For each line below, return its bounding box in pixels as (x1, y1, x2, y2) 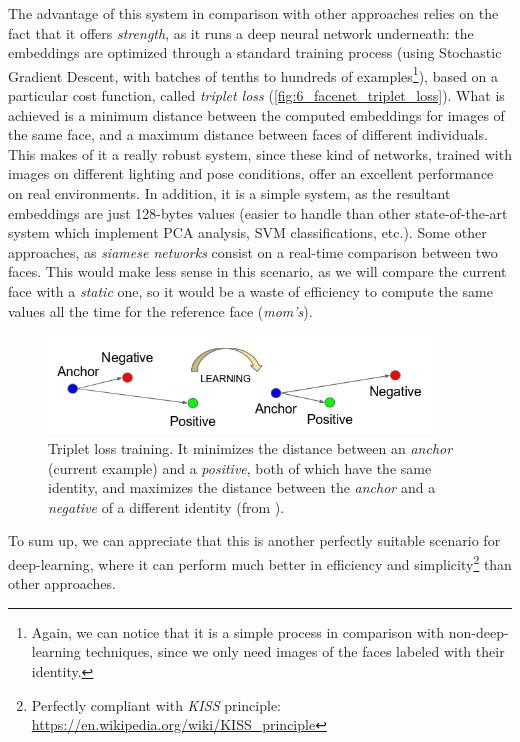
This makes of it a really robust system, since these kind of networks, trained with (8, 143, 512, 164)
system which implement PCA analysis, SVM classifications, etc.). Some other (8, 222, 487, 243)
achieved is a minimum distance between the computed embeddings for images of (8, 104, 505, 125)
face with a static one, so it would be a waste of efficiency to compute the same (8, 280, 493, 301)
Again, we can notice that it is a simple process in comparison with (31, 621, 445, 642)
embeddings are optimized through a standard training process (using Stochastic (8, 42, 502, 63)
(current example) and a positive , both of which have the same (48, 457, 432, 478)
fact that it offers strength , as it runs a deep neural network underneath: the (8, 22, 474, 43)
